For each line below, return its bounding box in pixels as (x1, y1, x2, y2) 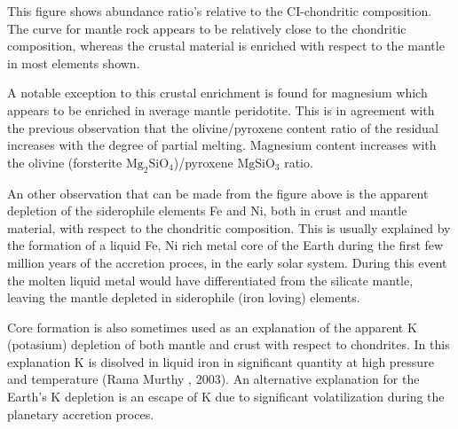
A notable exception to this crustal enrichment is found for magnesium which (7, 83, 428, 102)
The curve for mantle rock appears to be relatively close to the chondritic (7, 19, 407, 37)
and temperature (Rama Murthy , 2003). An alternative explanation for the (7, 370, 420, 388)
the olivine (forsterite (7, 152, 122, 171)
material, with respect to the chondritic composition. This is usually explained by (7, 218, 451, 237)
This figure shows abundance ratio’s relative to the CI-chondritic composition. (7, 2, 432, 19)
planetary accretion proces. (7, 404, 154, 423)
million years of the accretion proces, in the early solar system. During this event (7, 253, 447, 271)
